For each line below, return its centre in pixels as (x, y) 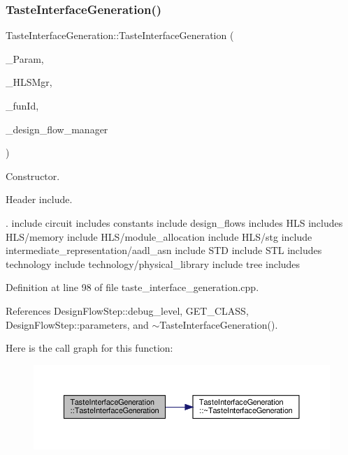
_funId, (22, 105)
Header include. (39, 199)
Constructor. (33, 176)
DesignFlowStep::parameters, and (77, 324)
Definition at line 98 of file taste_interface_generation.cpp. (132, 287)
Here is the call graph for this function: (89, 348)
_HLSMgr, (29, 82)
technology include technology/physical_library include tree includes (153, 263)
